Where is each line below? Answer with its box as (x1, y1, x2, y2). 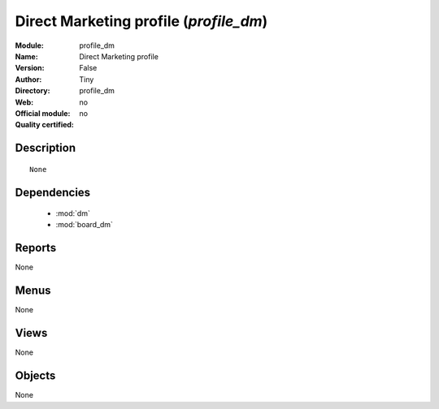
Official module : (15, 108, 71, 118)
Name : (15, 51, 38, 61)
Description (15, 141, 76, 155)
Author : (15, 74, 42, 84)
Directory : (15, 86, 50, 96)
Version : (15, 63, 45, 73)
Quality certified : (15, 120, 75, 130)
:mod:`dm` (55, 209, 91, 218)
